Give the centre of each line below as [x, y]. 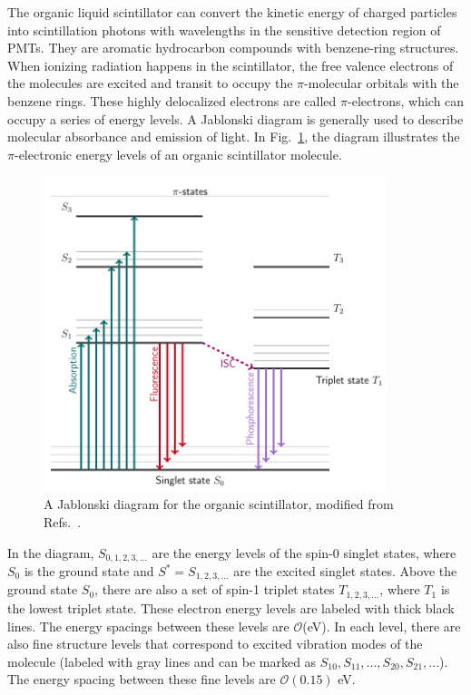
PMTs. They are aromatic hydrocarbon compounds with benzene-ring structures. [233, 48]
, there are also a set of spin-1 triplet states [215, 589]
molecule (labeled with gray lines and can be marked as [162, 661]
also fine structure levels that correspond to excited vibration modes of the [215, 644]
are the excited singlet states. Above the [345, 571]
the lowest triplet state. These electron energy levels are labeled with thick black [231, 607]
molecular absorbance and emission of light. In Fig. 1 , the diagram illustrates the [234, 137]
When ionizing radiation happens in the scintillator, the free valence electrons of [231, 65]
